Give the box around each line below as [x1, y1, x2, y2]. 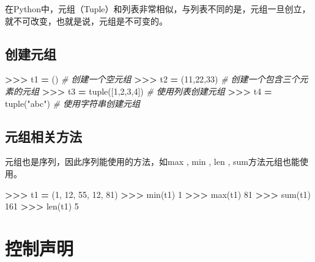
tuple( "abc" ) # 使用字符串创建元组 [5, 96, 141, 109]
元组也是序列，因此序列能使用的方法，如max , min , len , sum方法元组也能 [5, 155, 300, 168]
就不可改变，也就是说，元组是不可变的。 [5, 14, 168, 27]
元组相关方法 [5, 126, 82, 145]
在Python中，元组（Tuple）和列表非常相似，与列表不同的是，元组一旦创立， [5, 2, 311, 15]
